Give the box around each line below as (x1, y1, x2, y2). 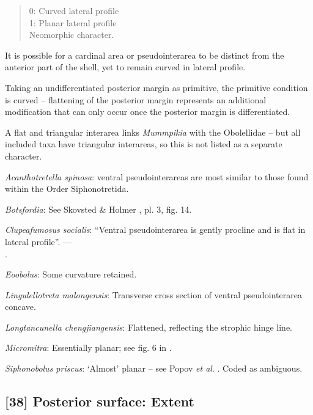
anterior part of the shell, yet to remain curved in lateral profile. (5, 61, 246, 73)
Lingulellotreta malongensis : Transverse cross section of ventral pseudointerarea (5, 288, 302, 301)
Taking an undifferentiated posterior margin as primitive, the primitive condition (5, 81, 308, 94)
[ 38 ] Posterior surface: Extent (5, 392, 194, 411)
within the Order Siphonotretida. (5, 182, 129, 195)
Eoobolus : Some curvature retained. (5, 268, 137, 281)
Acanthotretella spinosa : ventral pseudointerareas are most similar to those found (5, 170, 309, 183)
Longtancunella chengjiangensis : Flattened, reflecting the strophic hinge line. (5, 320, 292, 333)
